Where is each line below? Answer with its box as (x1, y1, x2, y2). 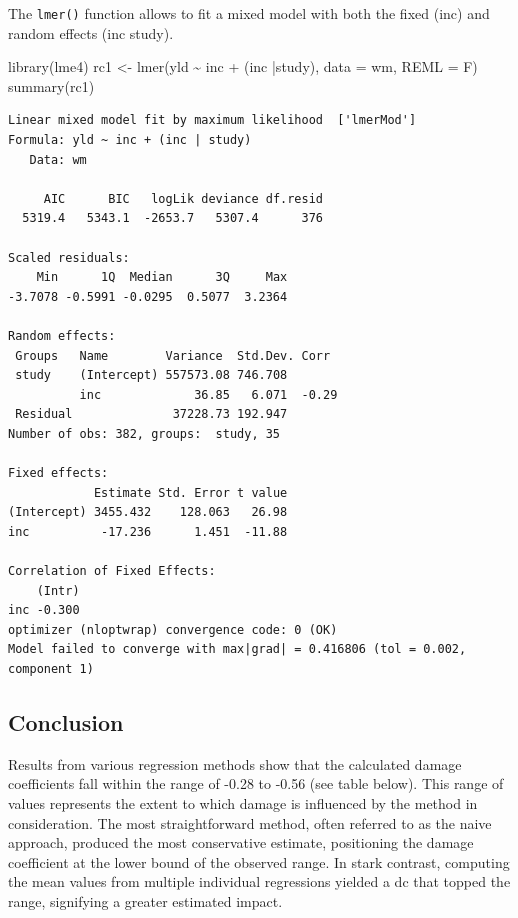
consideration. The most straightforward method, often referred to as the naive (8, 812, 492, 833)
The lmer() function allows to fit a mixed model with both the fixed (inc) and (8, 3, 490, 23)
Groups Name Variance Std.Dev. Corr (15, 348, 331, 363)
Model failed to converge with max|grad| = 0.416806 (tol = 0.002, (8, 642, 467, 657)
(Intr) (36, 583, 80, 598)
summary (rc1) (8, 75, 95, 96)
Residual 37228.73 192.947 (15, 407, 288, 422)
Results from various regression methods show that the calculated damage (8, 753, 462, 774)
